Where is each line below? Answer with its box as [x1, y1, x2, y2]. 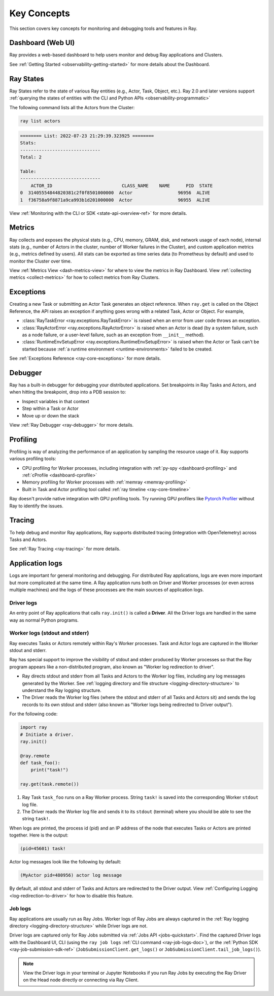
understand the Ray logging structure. [22, 687, 101, 693]
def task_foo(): [20, 760, 61, 766]
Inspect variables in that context [22, 398, 89, 404]
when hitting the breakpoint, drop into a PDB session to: [9, 389, 126, 395]
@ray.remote [20, 753, 50, 759]
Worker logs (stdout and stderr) [9, 630, 89, 637]
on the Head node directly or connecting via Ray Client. [23, 977, 139, 983]
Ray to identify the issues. [9, 503, 63, 509]
